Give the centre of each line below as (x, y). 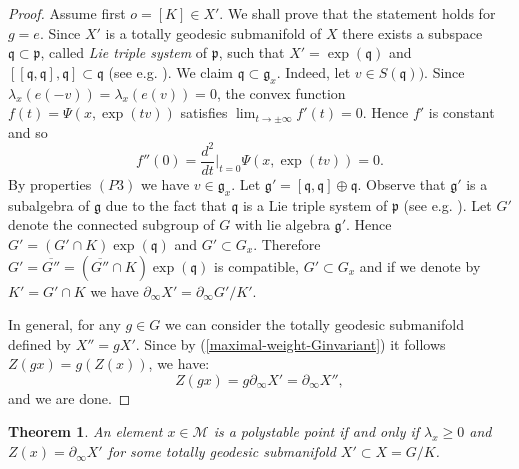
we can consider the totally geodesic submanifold (314, 324)
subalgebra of (49, 204)
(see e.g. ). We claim (171, 71)
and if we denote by (420, 265)
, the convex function (281, 92)
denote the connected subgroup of (111, 224)
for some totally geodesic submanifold (221, 451)
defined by (40, 343)
